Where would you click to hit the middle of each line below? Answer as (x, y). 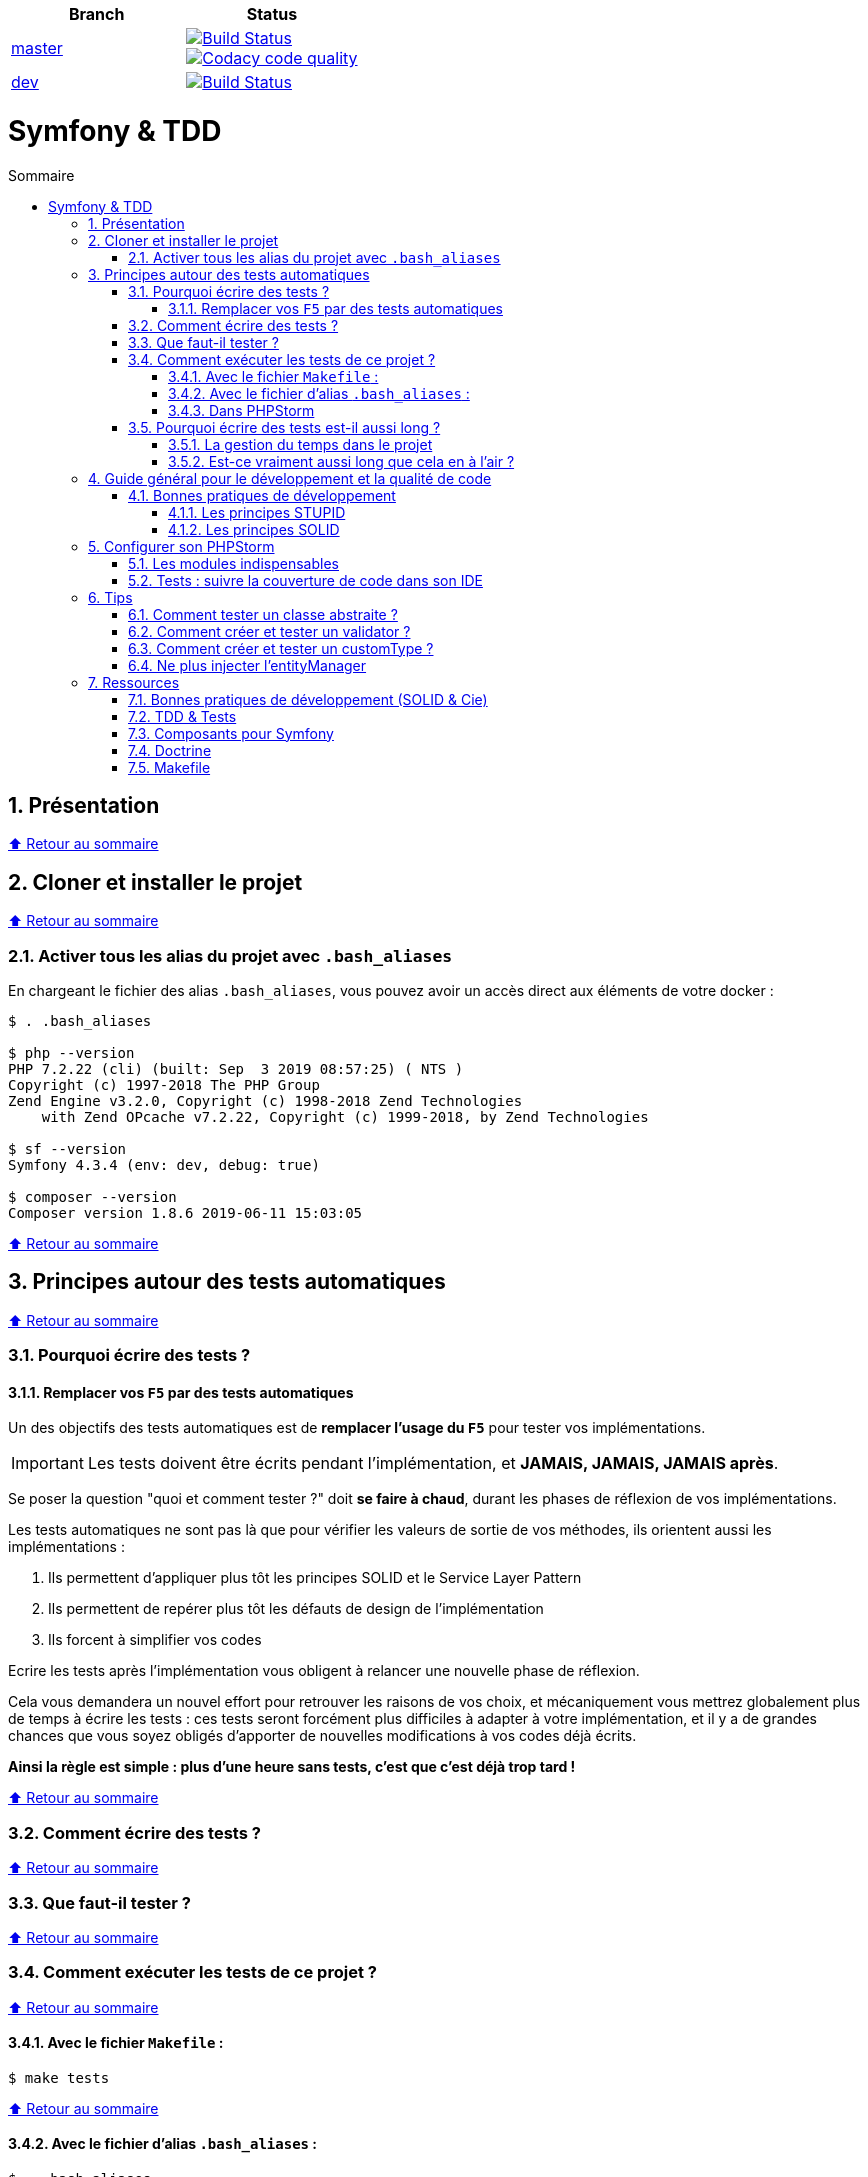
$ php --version (71, 1052)
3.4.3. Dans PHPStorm (241, 410)
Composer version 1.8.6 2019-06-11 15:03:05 (185, 1212)
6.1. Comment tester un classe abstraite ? (263, 614)
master (37, 48)
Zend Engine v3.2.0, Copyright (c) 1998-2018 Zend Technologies (265, 1100)
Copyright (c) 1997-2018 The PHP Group (164, 1084)
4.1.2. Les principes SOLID (254, 529)
